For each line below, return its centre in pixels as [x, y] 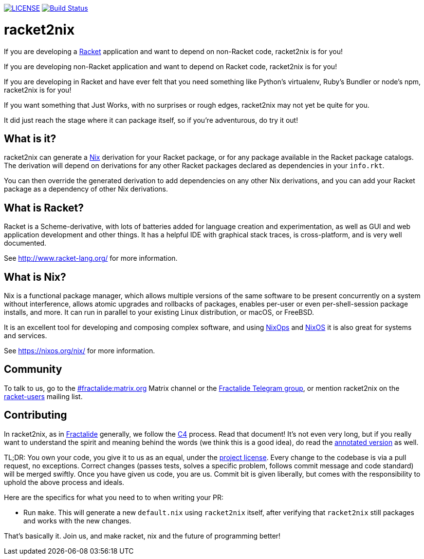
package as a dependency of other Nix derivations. [86, 189]
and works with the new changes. [77, 520]
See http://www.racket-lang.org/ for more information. [91, 258]
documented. [25, 243]
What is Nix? [35, 277]
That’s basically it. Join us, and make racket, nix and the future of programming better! [142, 536]
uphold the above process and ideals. [64, 482]
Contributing [36, 415]
